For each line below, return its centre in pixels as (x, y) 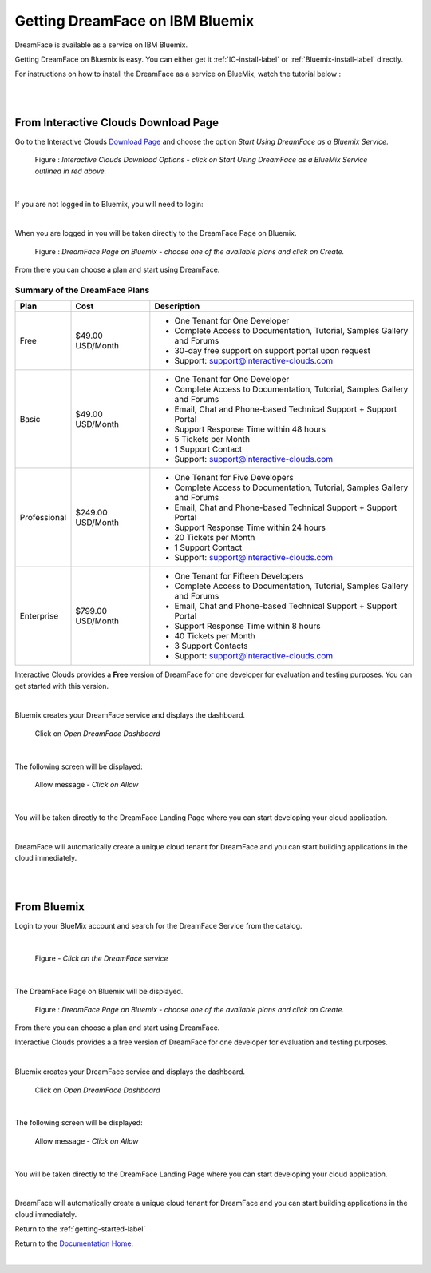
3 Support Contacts (211, 646)
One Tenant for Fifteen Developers (239, 576)
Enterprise (39, 616)
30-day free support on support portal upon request (273, 351)
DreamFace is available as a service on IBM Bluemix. (101, 45)
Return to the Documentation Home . (74, 1243)
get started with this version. (62, 686)
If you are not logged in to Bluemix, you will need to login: (109, 204)
